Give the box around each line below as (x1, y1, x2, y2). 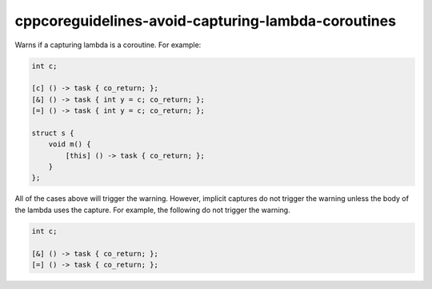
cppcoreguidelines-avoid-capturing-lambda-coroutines (14, 12, 396, 30)
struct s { (31, 128, 74, 138)
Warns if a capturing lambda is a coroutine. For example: (14, 40, 202, 50)
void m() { (48, 140, 91, 149)
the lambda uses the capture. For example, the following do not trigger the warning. (14, 205, 291, 215)
